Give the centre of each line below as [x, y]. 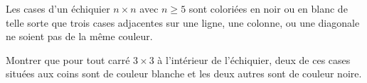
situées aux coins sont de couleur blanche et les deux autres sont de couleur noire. [184, 74]
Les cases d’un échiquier [58, 8]
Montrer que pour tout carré [68, 59]
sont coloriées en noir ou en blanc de [268, 8]
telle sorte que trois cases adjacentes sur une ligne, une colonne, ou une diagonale [183, 22]
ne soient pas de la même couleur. [79, 36]
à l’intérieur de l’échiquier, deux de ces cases [254, 59]
